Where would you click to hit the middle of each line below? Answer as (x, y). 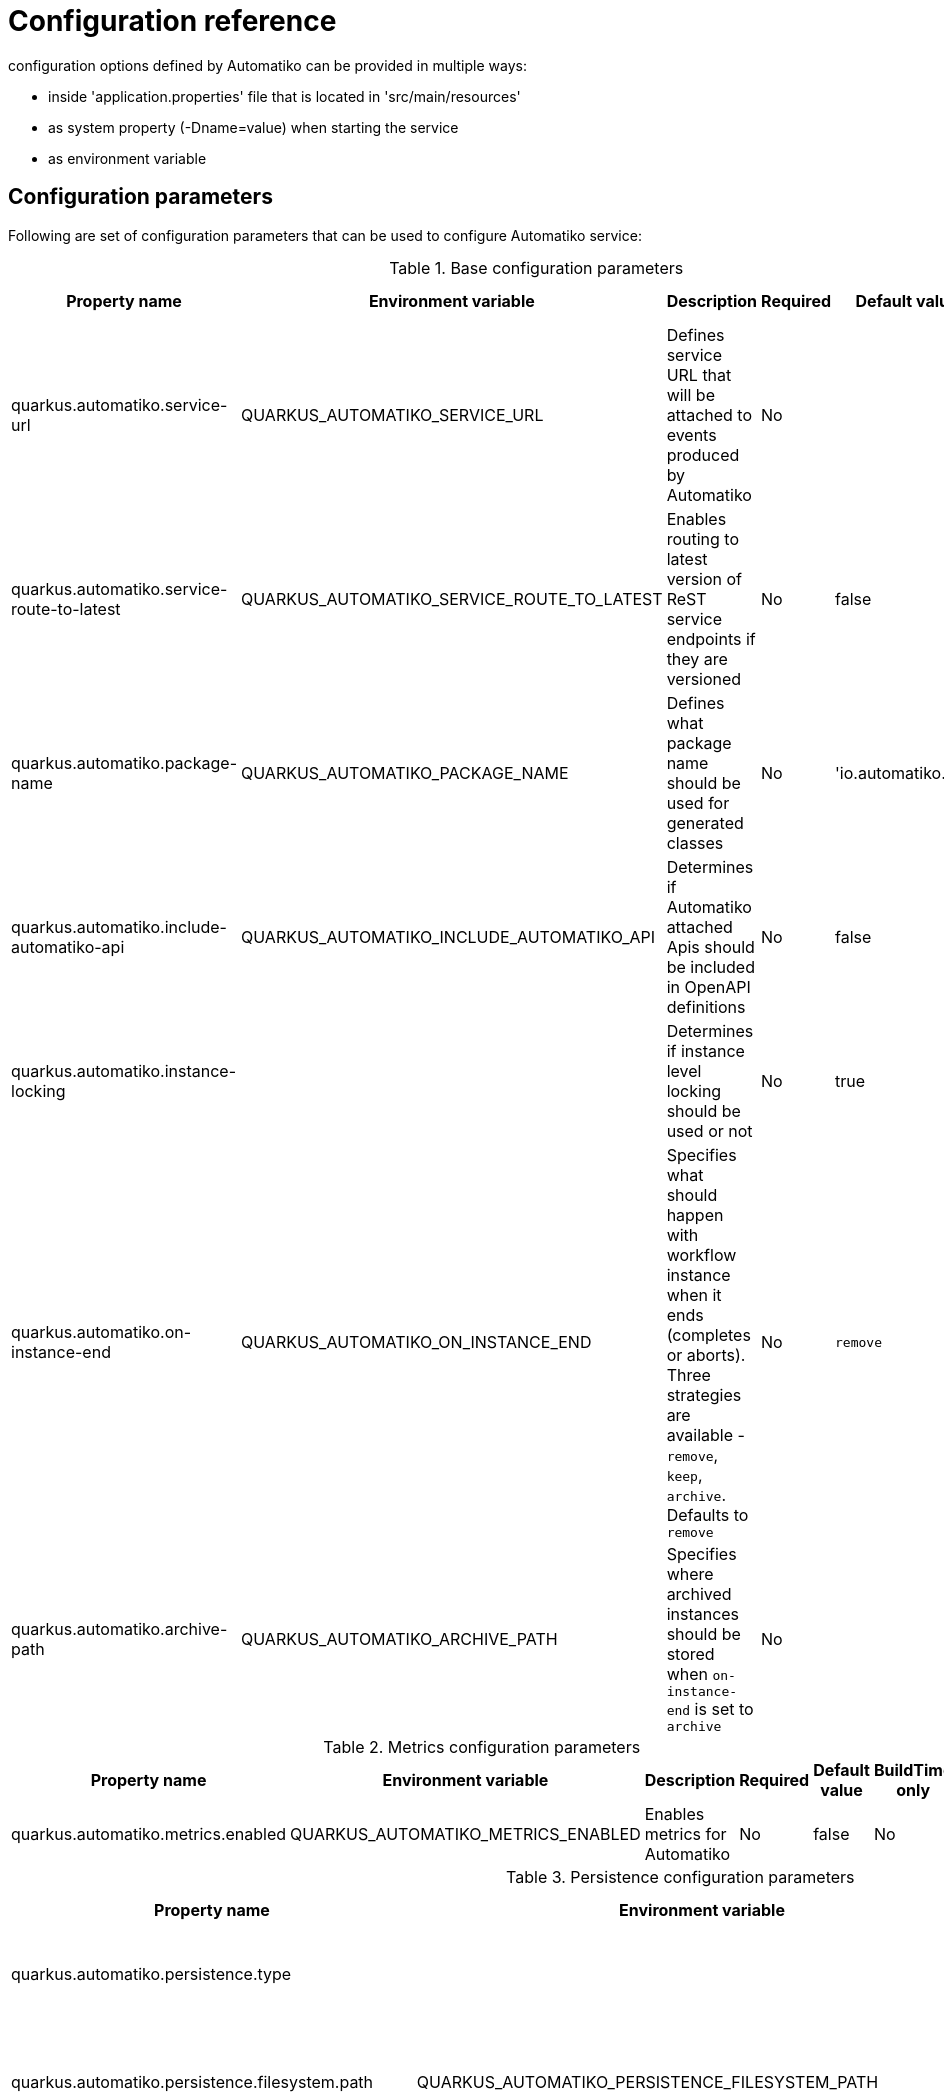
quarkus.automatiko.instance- (124, 1070)
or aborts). (706, 1354)
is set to (724, 1708)
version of (704, 578)
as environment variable (127, 158)
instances (703, 1613)
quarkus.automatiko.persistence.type (151, 1973)
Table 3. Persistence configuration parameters (680, 1876)
